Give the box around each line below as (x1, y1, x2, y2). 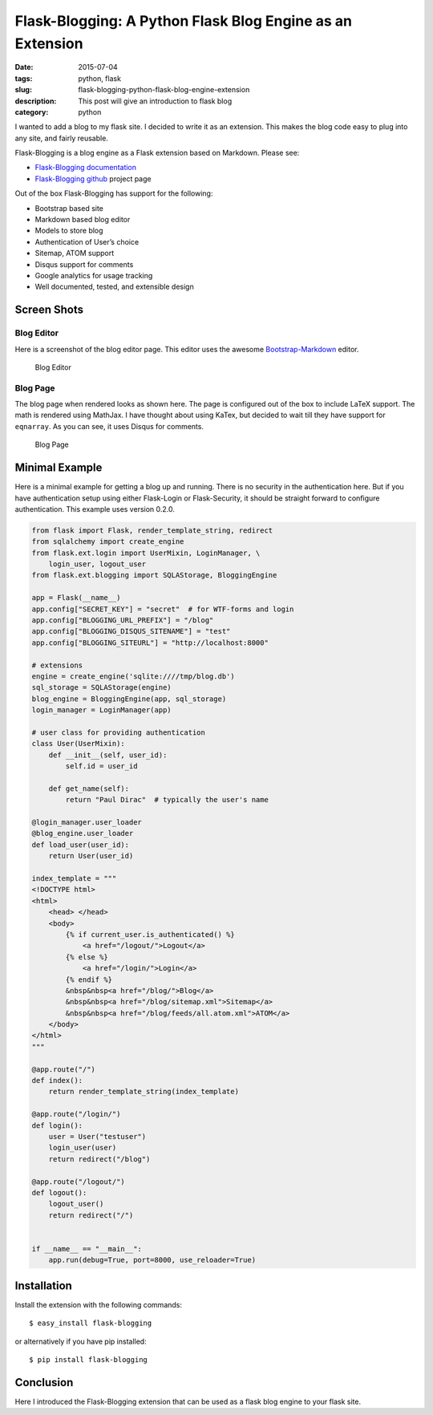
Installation (14, 1279, 72, 1292)
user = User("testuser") (48, 1132, 147, 1141)
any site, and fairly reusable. (14, 133, 108, 143)
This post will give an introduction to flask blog (78, 96, 233, 106)
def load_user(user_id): (31, 840, 130, 849)
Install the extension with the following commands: (14, 1299, 183, 1309)
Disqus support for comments (34, 259, 134, 269)
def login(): (31, 1121, 83, 1130)
